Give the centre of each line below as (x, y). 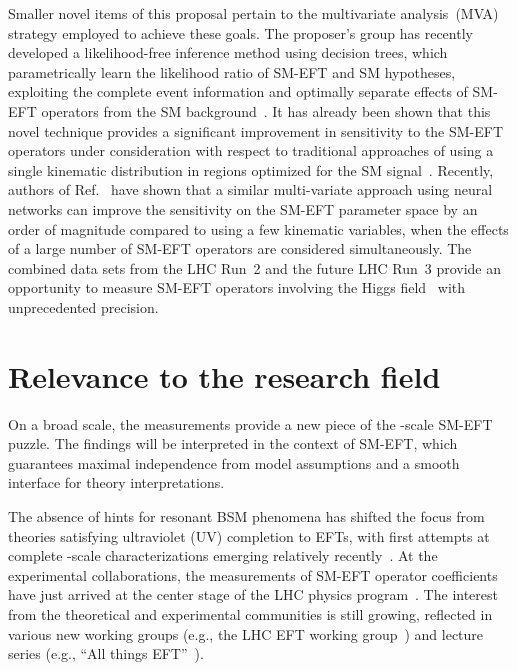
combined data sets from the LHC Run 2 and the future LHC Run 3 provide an (254, 267)
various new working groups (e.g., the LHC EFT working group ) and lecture (246, 633)
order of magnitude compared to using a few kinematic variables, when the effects (258, 228)
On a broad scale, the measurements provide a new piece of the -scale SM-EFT (250, 423)
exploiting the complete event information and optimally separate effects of (238, 91)
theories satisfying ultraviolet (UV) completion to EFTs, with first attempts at (249, 535)
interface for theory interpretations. (116, 482)
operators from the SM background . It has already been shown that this (266, 110)
